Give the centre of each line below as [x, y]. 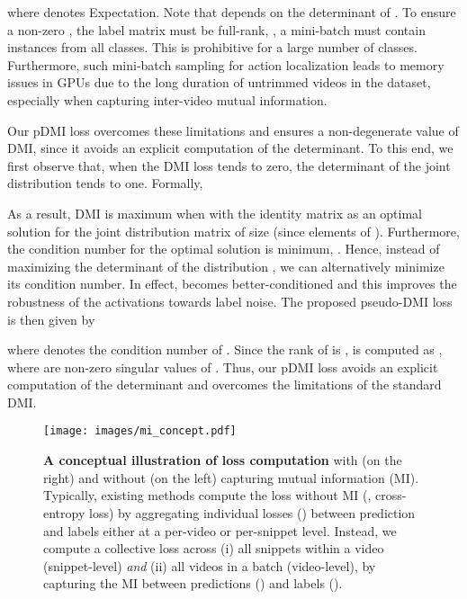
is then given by [51, 319]
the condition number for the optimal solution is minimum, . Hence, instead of [224, 249]
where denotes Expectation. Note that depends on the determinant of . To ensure [232, 12]
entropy [64, 512]
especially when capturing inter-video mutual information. [167, 99]
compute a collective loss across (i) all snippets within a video [214, 548]
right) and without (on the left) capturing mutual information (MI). [231, 477]
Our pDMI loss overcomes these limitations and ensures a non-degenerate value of [233, 130]
